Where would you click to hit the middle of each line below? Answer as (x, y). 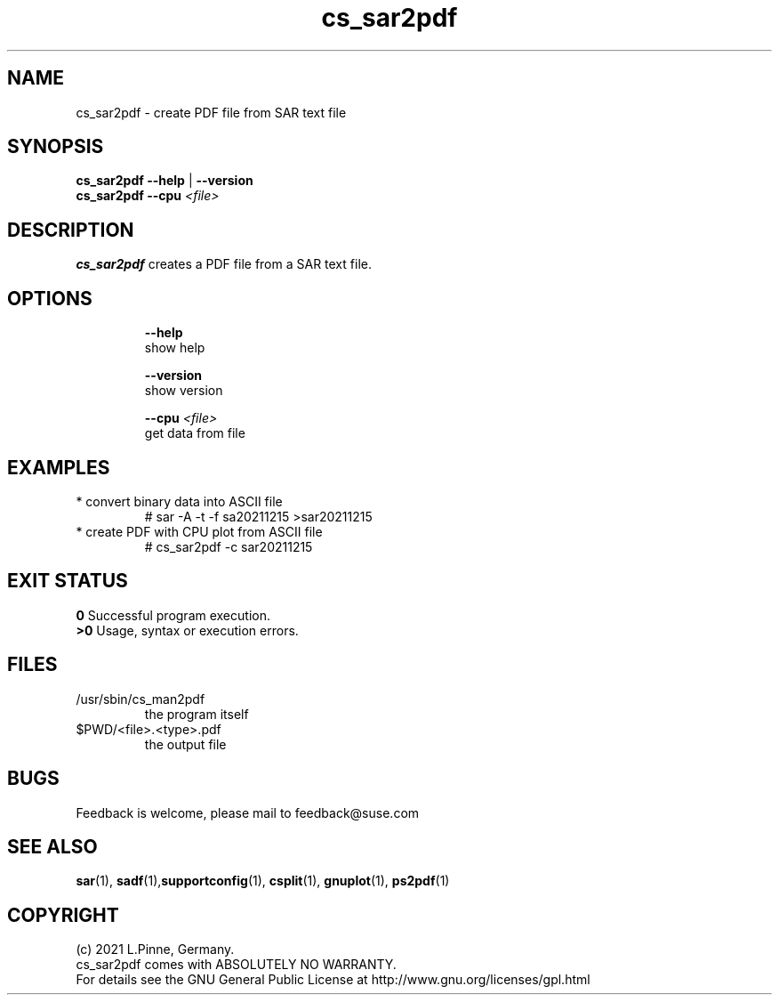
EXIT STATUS (68, 581)
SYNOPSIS (56, 147)
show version (184, 391)
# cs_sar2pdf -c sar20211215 (229, 546)
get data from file (195, 433)
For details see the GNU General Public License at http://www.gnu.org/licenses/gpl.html (333, 980)
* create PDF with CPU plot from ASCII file (199, 531)
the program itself (197, 714)
